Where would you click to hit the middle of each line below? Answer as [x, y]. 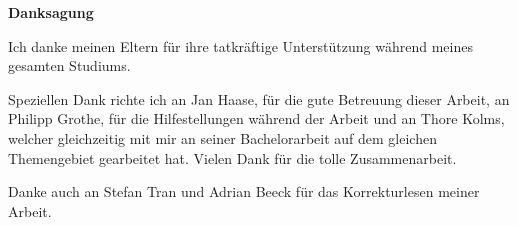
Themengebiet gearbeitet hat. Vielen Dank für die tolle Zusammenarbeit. [232, 157]
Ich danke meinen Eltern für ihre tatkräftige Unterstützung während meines [240, 45]
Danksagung [51, 12]
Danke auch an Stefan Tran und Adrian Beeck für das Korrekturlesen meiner [244, 191]
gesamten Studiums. [69, 65]
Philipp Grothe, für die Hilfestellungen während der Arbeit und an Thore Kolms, [256, 118]
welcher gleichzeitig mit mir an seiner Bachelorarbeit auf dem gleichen [222, 137]
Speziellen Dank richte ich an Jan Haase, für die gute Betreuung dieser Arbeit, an [259, 98]
